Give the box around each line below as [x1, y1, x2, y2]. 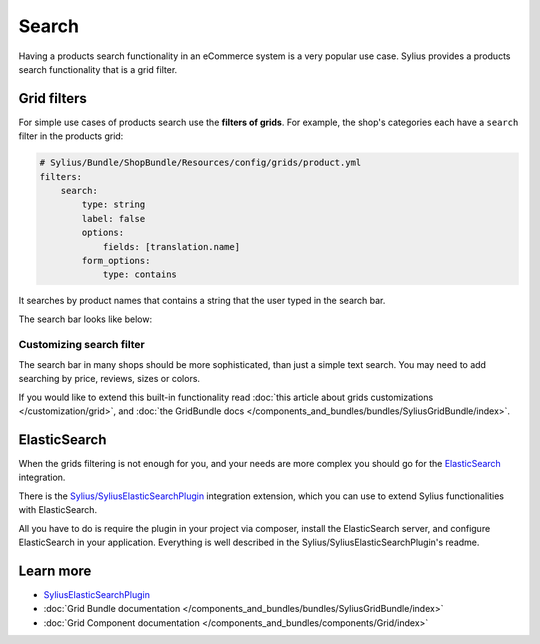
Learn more [18, 562, 92, 579]
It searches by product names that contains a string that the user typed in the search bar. [18, 295, 386, 307]
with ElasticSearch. [18, 504, 98, 516]
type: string [81, 199, 146, 210]
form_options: [81, 255, 151, 266]
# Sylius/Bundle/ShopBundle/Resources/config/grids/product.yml [39, 157, 362, 169]
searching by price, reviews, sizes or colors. [18, 373, 200, 385]
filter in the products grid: [18, 130, 124, 142]
